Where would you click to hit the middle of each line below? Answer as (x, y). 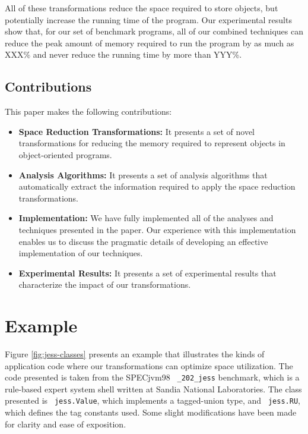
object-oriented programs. (65, 154)
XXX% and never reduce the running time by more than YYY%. (123, 54)
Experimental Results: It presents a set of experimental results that (147, 273)
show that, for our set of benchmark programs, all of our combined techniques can (154, 31)
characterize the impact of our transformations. (105, 284)
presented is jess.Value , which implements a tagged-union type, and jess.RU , (153, 400)
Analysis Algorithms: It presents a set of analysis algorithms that (143, 174)
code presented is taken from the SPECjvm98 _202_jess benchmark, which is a (152, 377)
